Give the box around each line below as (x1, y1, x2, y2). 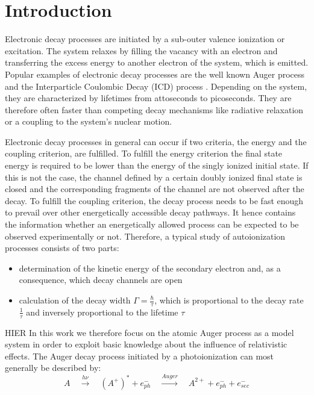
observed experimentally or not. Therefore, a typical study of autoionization (5, 229, 286, 242)
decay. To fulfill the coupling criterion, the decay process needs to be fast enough (5, 194, 304, 207)
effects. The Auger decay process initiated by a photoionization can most (5, 349, 274, 362)
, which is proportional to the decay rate (154, 294, 304, 306)
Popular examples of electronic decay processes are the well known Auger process (5, 67, 305, 80)
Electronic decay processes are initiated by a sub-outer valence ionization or (5, 33, 285, 45)
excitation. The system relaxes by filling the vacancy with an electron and (5, 44, 278, 57)
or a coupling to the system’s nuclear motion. (5, 115, 172, 128)
